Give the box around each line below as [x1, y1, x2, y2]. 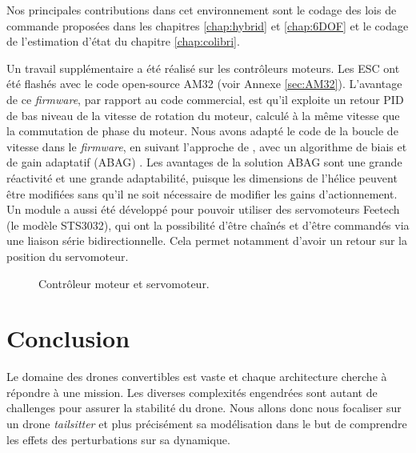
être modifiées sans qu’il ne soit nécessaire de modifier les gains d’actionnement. [6, 185, 398, 202]
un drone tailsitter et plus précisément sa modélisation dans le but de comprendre [6, 415, 407, 431]
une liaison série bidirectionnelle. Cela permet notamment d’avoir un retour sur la [6, 232, 408, 249]
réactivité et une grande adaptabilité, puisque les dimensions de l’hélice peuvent [6, 169, 398, 186]
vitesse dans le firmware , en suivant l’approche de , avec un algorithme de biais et [6, 138, 407, 154]
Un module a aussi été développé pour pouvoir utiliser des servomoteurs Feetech [6, 201, 400, 218]
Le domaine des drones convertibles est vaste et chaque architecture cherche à [6, 368, 387, 385]
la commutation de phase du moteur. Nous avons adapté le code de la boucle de [6, 122, 398, 139]
